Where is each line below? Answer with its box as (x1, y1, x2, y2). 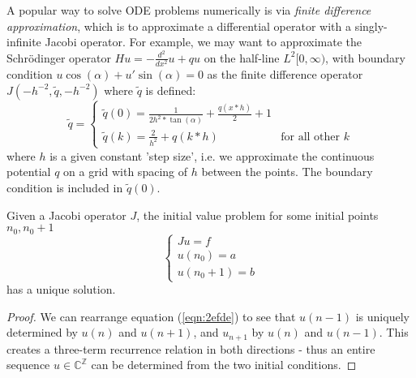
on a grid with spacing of (63, 163, 188, 180)
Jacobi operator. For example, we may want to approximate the (45, 33, 362, 50)
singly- (354, 17, 388, 34)
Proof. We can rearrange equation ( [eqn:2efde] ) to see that (6, 307, 296, 324)
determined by (6, 324, 78, 341)
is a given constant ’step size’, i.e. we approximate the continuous (49, 147, 375, 164)
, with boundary (325, 49, 405, 66)
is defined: (145, 81, 196, 98)
